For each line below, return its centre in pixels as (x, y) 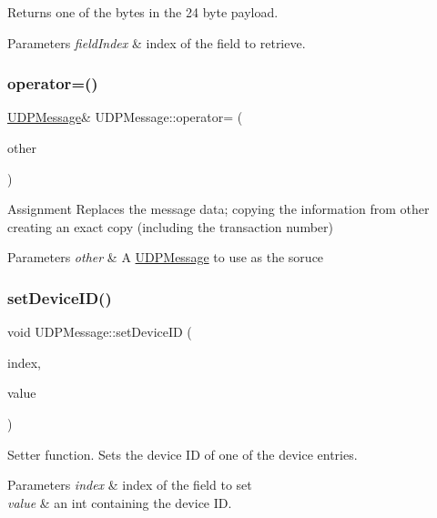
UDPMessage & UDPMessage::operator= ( (125, 117)
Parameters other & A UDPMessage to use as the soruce (166, 257)
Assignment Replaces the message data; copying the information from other (218, 209)
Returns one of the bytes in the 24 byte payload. (143, 12)
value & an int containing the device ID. (120, 502)
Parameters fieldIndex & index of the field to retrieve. (157, 42)
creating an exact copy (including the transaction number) (170, 226)
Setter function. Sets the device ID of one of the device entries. (183, 454)
